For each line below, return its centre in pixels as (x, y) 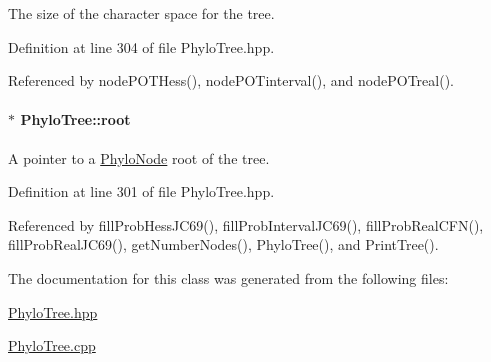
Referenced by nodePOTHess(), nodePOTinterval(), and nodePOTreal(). (231, 80)
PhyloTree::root (75, 119)
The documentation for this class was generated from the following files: (228, 277)
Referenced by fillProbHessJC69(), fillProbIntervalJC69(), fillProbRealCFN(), (246, 224)
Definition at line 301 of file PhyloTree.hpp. (141, 191)
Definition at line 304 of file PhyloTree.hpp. (141, 46)
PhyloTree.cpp (52, 345)
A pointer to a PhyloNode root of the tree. (139, 157)
